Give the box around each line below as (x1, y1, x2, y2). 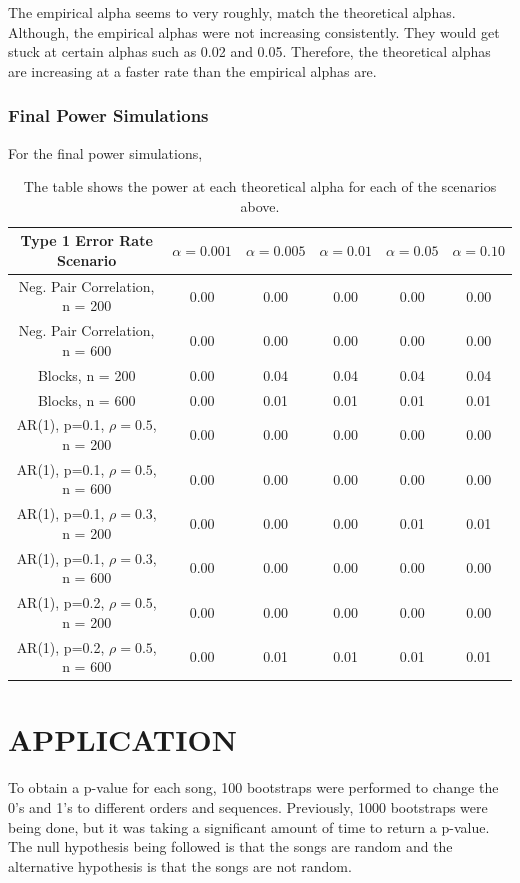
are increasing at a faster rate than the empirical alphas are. (8, 60, 377, 81)
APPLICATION (8, 719, 237, 760)
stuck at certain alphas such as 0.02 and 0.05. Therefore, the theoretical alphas (8, 41, 491, 62)
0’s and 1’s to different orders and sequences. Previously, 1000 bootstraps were (8, 796, 488, 817)
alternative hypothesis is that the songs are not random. (8, 855, 352, 876)
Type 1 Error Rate (20, 230, 153, 251)
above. (240, 195, 280, 216)
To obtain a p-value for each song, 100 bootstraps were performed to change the (8, 777, 499, 798)
